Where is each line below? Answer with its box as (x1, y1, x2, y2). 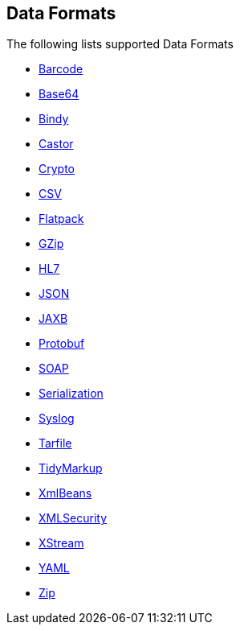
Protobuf (39, 336, 85, 351)
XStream (39, 536, 84, 551)
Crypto (39, 162, 75, 176)
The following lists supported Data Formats (6, 37, 234, 52)
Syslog (39, 411, 75, 426)
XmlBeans (39, 486, 92, 501)
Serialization (39, 386, 104, 401)
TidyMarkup (39, 461, 103, 476)
